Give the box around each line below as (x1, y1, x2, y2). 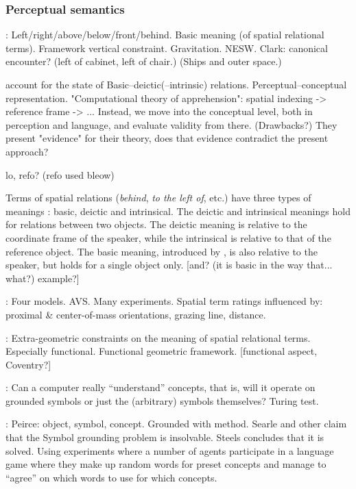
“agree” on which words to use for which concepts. (5, 470, 217, 484)
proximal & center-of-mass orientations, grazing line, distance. (5, 307, 266, 321)
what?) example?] (5, 271, 80, 285)
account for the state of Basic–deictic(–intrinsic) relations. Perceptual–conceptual (5, 77, 347, 91)
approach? (5, 144, 49, 158)
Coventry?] (5, 357, 51, 371)
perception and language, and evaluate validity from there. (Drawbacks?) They (5, 117, 337, 131)
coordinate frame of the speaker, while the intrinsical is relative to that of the (5, 230, 331, 244)
